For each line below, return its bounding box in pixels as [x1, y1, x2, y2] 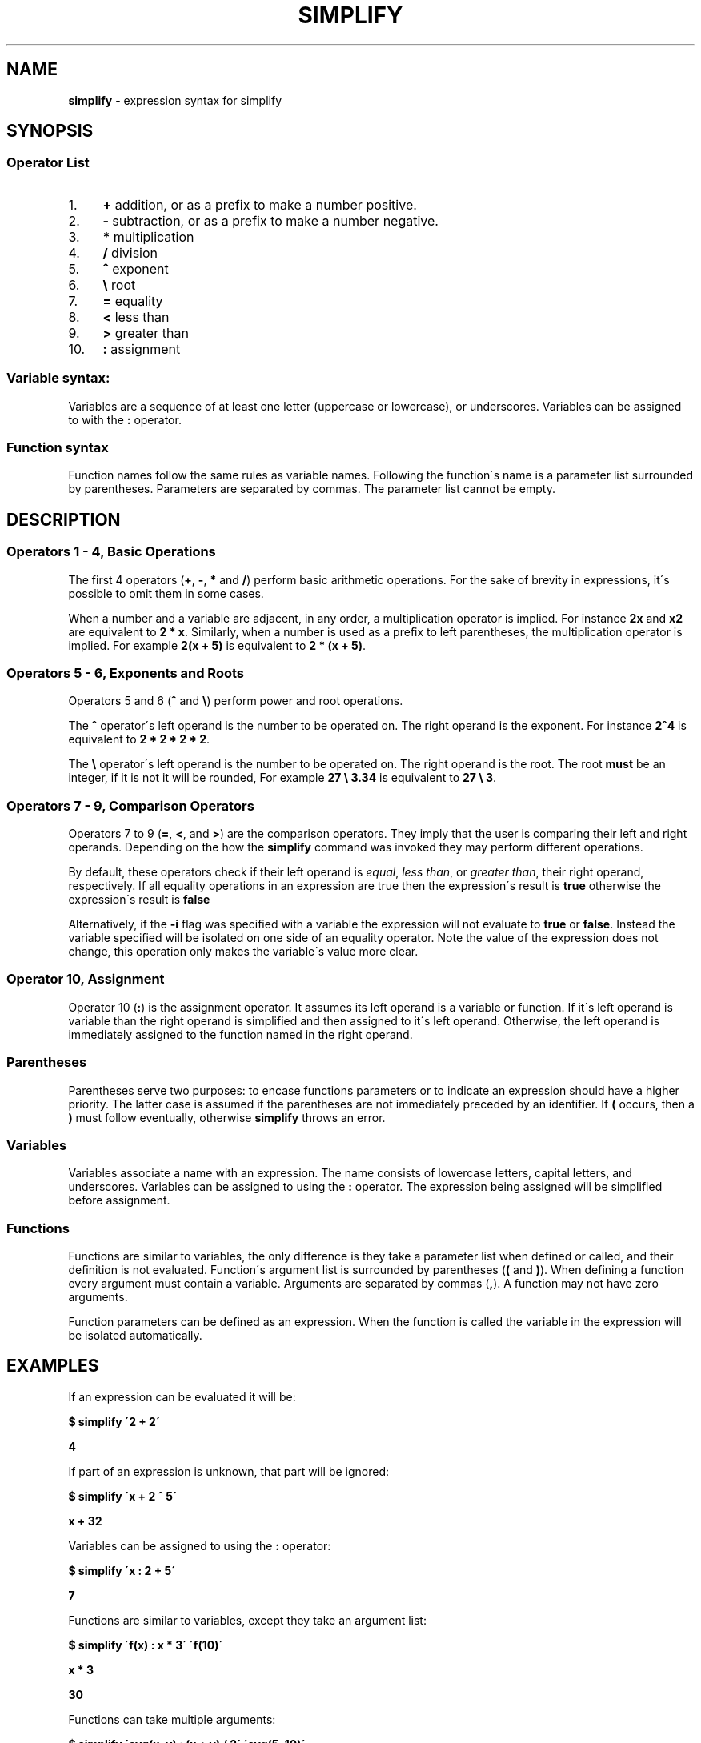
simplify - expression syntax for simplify [68, 93, 282, 107]
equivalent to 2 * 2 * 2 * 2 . [68, 732, 210, 747]
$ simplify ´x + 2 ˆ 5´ [68, 1489, 178, 1503]
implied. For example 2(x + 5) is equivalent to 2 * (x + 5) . [68, 638, 367, 652]
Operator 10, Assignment [6, 971, 165, 988]
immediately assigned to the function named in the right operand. [68, 1027, 413, 1041]
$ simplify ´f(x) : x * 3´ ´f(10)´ [68, 1637, 223, 1652]
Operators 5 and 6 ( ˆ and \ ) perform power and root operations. [68, 694, 403, 708]
